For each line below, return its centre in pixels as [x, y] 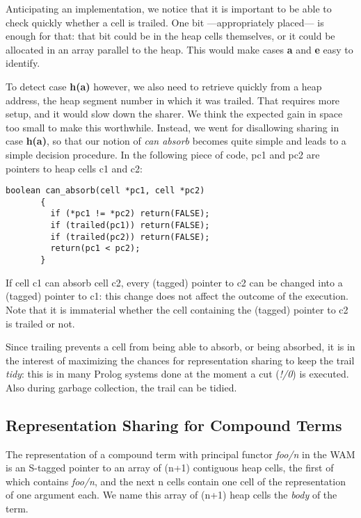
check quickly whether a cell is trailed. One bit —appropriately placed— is [165, 22]
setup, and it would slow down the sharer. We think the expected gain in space [174, 114]
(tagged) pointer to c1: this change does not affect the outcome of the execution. [177, 296]
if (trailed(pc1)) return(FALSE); [130, 226]
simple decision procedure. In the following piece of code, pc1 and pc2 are [163, 154]
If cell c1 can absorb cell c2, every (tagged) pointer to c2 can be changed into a [174, 282]
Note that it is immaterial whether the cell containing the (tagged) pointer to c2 [177, 309]
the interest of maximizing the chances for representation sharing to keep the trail [180, 360]
